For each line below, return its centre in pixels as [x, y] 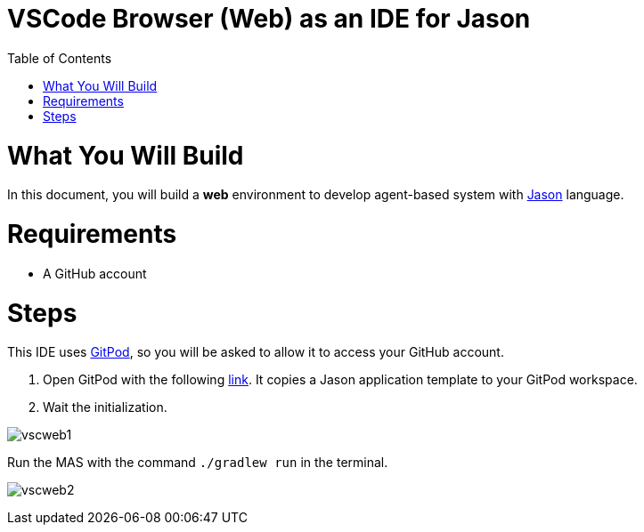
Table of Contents [60, 58]
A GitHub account [95, 273]
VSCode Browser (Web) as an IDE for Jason [269, 19]
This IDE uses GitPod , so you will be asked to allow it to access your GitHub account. [256, 352]
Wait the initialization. [105, 407]
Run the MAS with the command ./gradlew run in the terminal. [198, 463]
